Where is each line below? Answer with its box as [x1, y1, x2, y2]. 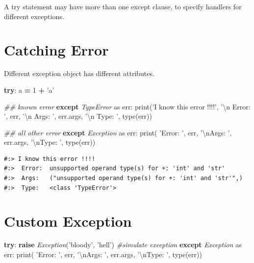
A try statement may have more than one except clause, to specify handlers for [4, 1, 242, 11]
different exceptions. [4, 11, 64, 21]
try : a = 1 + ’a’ [4, 84, 54, 95]
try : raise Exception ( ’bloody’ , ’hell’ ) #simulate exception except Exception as [4, 239, 242, 250]
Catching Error [4, 40, 109, 60]
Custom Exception [4, 211, 132, 231]
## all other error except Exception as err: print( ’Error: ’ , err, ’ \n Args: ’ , [4, 127, 232, 137]
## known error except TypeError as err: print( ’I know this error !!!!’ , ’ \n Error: [4, 101, 251, 111]
